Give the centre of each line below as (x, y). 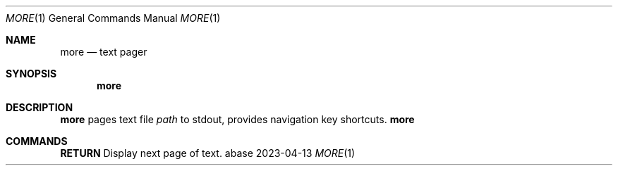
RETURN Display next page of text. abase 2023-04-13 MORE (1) (208, 153)
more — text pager (104, 52)
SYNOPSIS (31, 74)
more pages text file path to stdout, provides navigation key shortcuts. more (237, 119)
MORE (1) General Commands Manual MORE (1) (113, 18)
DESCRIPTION (40, 107)
